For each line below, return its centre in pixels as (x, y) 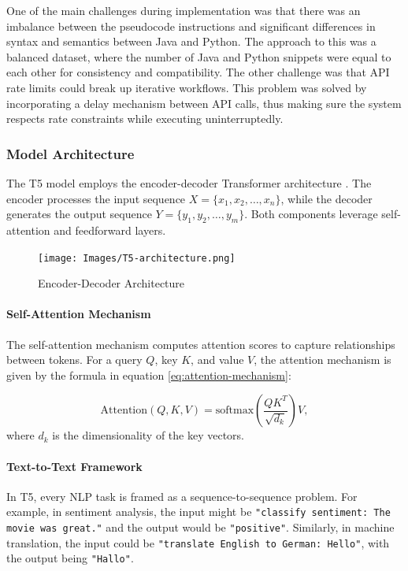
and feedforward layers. (110, 230)
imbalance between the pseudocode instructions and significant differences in (191, 26)
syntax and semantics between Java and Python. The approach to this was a (191, 41)
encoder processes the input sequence (96, 198)
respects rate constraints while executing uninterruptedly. (145, 119)
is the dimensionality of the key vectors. (148, 435)
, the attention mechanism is (323, 360)
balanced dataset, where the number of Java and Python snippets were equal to (199, 56)
